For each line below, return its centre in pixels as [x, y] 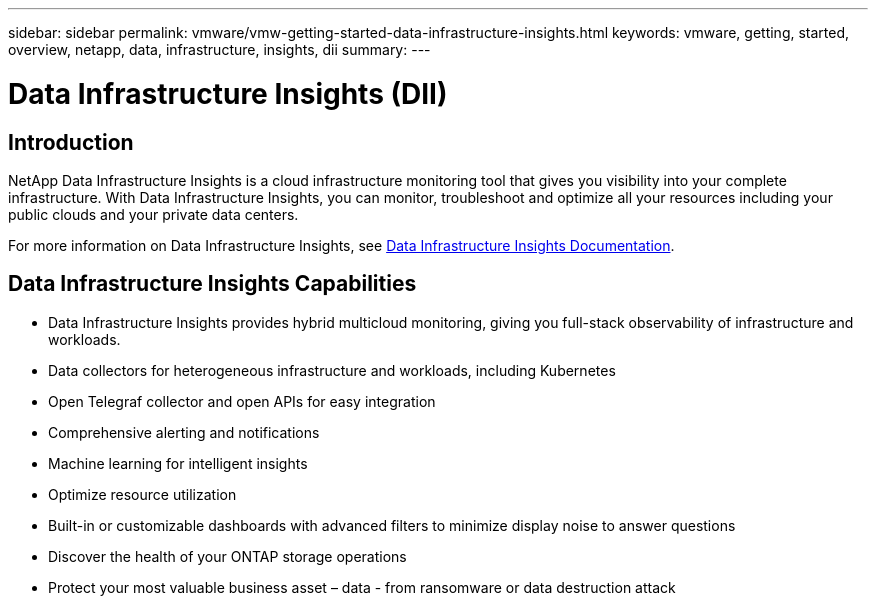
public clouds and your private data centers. [153, 214]
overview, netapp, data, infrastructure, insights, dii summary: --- [219, 49]
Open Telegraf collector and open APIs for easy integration [242, 401]
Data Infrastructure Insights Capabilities [212, 284]
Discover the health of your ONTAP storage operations [227, 556]
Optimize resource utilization [142, 494]
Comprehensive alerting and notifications [184, 432]
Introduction [71, 142]
